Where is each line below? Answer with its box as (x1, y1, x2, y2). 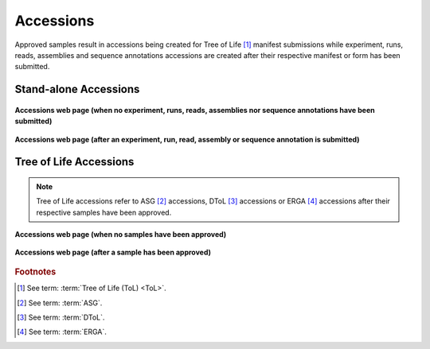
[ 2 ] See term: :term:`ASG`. (17, 298, 103, 308)
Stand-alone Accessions (14, 83, 140, 96)
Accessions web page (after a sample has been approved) (14, 247, 211, 258)
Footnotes (14, 266, 57, 277)
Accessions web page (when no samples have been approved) (14, 230, 227, 239)
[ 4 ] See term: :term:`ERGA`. (17, 327, 107, 337)
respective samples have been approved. (36, 207, 172, 217)
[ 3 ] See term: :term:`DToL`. (17, 312, 105, 322)
